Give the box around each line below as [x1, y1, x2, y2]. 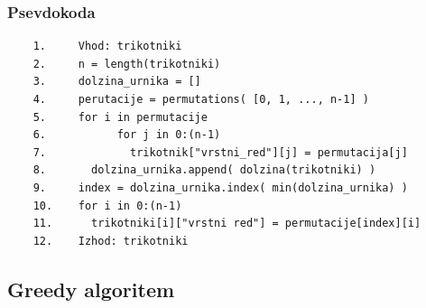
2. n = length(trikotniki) [32, 57, 221, 70]
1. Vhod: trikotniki [32, 40, 182, 53]
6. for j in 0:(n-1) [32, 128, 221, 142]
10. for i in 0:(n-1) [32, 199, 182, 212]
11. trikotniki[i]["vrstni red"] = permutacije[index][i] [32, 217, 421, 230]
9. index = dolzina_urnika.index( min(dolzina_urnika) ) [32, 181, 408, 194]
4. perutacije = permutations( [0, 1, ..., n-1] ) [32, 93, 369, 106]
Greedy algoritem [7, 275, 175, 303]
